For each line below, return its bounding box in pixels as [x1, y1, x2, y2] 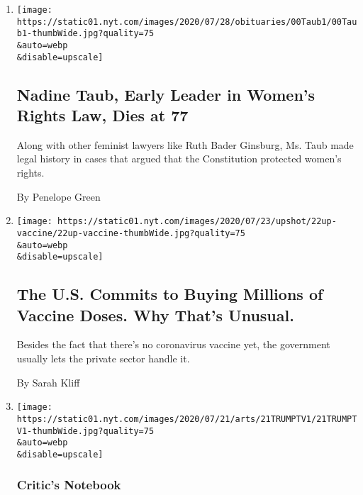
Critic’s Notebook [16, 476, 121, 494]
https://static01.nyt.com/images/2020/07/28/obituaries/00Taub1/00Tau [16, 16, 357, 27]
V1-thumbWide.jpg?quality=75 [16, 426, 155, 436]
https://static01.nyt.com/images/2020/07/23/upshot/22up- [57, 216, 337, 227]
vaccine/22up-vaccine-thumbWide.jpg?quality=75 [16, 228, 245, 238]
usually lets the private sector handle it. [16, 351, 190, 366]
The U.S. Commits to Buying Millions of [16, 283, 323, 305]
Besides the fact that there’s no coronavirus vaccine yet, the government [16, 337, 330, 352]
